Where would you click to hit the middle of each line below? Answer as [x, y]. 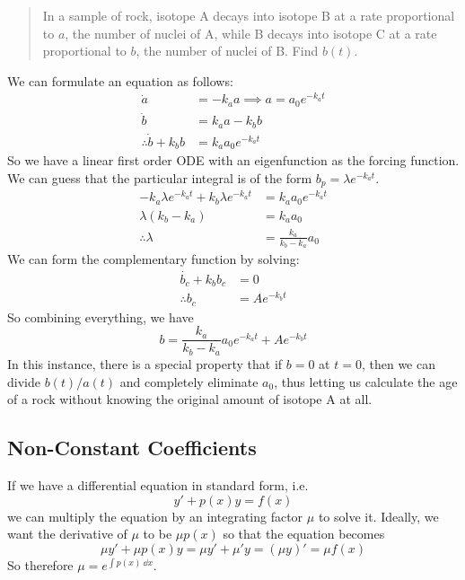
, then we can [398, 363]
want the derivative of [67, 534]
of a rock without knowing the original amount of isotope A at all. [190, 399]
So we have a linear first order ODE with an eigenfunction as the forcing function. [233, 160]
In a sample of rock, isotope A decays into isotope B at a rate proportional [249, 15]
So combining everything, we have [101, 316]
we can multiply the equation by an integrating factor [155, 516]
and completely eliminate [189, 381]
